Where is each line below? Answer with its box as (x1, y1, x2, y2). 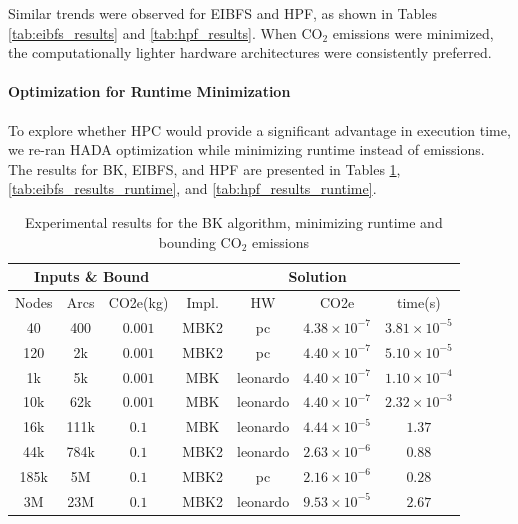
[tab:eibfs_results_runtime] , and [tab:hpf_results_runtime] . (8, 178, 377, 199)
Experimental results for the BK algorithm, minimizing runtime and (25, 211, 443, 232)
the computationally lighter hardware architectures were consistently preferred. (8, 42, 492, 63)
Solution (288, 266, 347, 287)
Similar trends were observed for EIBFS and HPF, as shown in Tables (8, 3, 437, 23)
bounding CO (158, 231, 242, 252)
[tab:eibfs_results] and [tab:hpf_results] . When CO (8, 22, 323, 43)
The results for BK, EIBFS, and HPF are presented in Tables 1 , (8, 158, 401, 179)
